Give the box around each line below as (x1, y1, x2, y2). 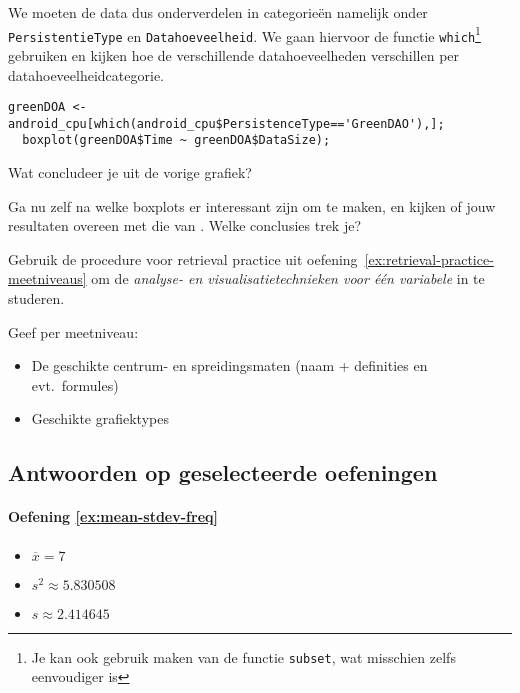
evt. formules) (31, 374, 119, 395)
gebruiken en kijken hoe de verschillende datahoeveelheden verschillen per (8, 44, 460, 65)
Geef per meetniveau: (8, 321, 139, 342)
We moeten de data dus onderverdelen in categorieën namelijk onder (8, 2, 428, 22)
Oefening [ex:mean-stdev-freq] (8, 506, 218, 527)
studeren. (8, 288, 65, 309)
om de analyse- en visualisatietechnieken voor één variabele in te (91, 268, 485, 289)
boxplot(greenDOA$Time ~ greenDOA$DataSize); (22, 133, 331, 148)
